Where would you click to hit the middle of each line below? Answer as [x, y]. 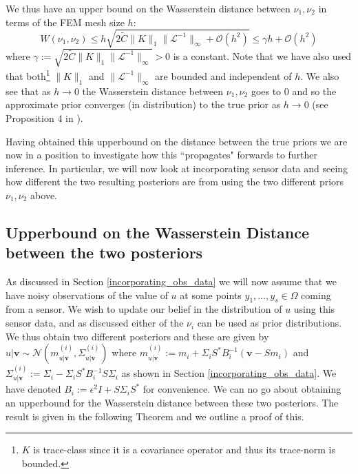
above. [44, 195]
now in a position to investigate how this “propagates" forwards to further [162, 155]
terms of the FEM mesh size [65, 22]
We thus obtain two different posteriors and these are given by [137, 336]
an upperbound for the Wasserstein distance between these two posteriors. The [172, 403]
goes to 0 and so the [294, 91]
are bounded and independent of [223, 75]
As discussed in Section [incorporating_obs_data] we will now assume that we [171, 281]
